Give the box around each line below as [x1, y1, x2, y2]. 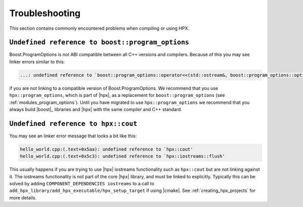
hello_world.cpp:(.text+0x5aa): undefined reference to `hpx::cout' [20, 146, 193, 152]
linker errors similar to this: [9, 59, 65, 65]
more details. [9, 194, 37, 200]
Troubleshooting [9, 8, 81, 19]
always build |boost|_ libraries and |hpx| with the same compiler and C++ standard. [9, 106, 182, 112]
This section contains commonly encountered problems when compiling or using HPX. [9, 25, 189, 31]
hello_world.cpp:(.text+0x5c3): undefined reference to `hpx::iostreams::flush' [20, 153, 225, 159]
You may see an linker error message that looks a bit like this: [9, 133, 137, 139]
